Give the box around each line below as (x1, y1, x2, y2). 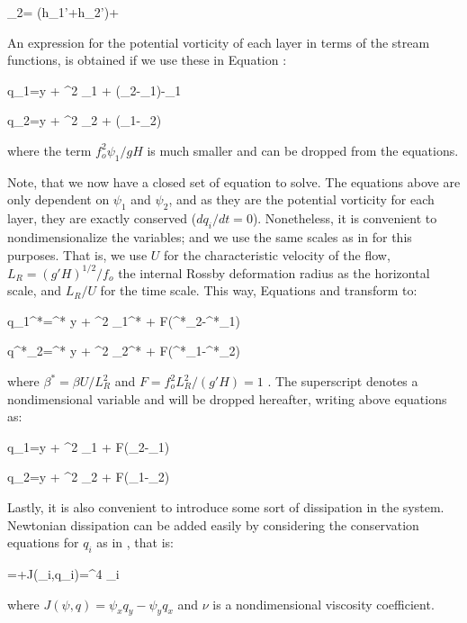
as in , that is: (96, 533, 174, 552)
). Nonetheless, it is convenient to (252, 209, 437, 228)
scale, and (7, 281, 61, 300)
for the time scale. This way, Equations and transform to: (100, 281, 418, 300)
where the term (7, 140, 92, 159)
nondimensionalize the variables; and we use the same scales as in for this (7, 227, 412, 246)
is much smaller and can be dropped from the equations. (147, 140, 459, 159)
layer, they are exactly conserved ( (7, 209, 197, 228)
